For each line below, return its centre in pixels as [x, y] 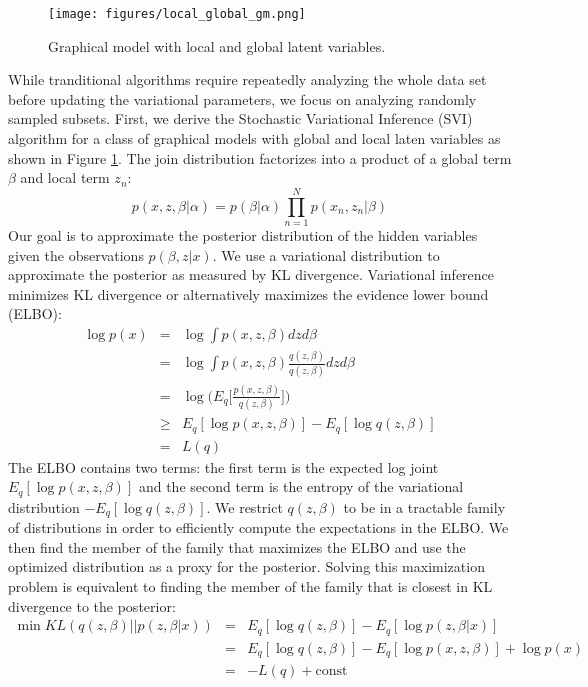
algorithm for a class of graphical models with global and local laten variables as [254, 138]
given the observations [76, 254]
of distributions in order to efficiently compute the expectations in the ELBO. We [258, 527]
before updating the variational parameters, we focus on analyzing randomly [242, 98]
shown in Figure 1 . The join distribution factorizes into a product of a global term [260, 157]
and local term [65, 177]
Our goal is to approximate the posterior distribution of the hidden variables [243, 234]
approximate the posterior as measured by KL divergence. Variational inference [251, 274]
